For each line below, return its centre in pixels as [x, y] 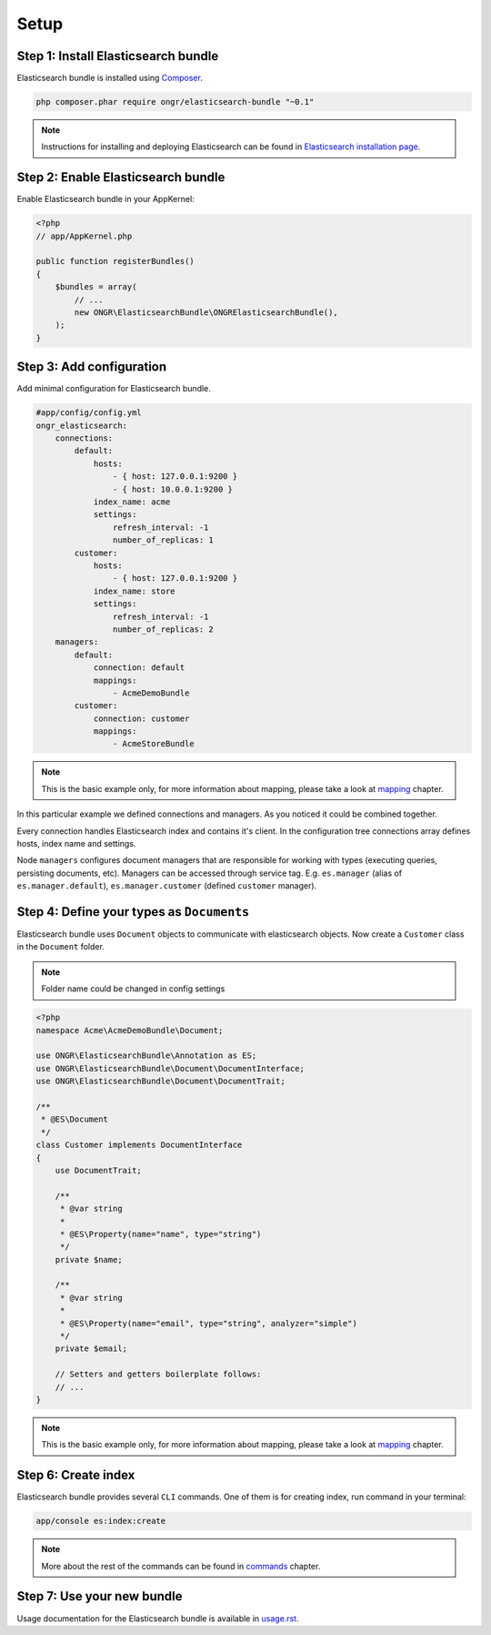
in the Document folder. [60, 947]
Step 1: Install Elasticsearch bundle [118, 56]
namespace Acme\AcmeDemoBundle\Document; [130, 1030]
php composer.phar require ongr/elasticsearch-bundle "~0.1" [175, 102]
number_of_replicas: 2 [163, 629]
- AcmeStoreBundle [153, 744]
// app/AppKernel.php [84, 236]
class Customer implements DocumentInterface [139, 1145]
